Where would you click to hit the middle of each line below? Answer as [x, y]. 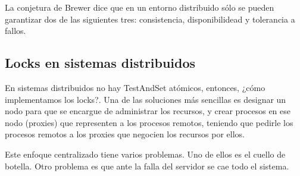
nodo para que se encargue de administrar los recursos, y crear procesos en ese [148, 111]
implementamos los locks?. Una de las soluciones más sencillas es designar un [146, 99]
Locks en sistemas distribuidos [100, 63]
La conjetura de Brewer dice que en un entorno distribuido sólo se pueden [140, 7]
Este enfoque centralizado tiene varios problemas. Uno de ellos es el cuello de [145, 154]
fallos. [15, 31]
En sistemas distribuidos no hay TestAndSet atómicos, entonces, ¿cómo [135, 87]
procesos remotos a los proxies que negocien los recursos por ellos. [125, 134]
